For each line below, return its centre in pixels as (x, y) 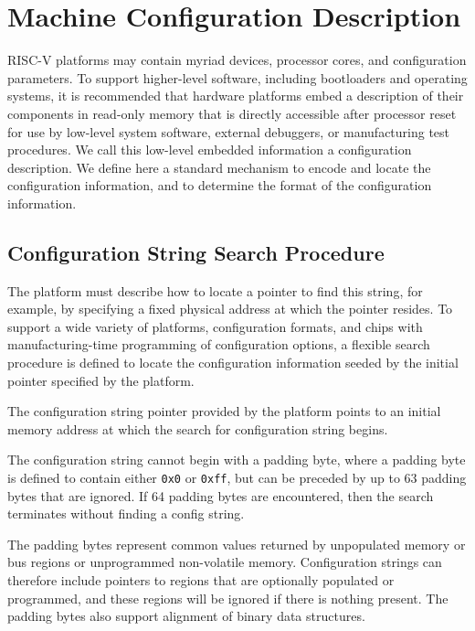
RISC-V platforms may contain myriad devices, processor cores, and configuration (237, 60)
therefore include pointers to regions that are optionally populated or (201, 580)
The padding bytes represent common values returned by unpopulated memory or (237, 544)
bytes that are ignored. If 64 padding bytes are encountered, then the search (221, 495)
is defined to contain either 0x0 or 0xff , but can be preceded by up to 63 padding (237, 478)
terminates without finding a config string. (126, 513)
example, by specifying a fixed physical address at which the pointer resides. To (230, 309)
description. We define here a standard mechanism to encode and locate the (219, 167)
